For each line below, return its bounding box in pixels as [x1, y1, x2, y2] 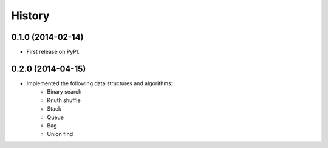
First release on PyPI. [26, 48, 80, 56]
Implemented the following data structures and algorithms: [26, 79, 173, 87]
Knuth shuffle [47, 97, 81, 104]
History [11, 9, 50, 22]
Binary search [47, 88, 82, 95]
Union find [47, 130, 73, 138]
